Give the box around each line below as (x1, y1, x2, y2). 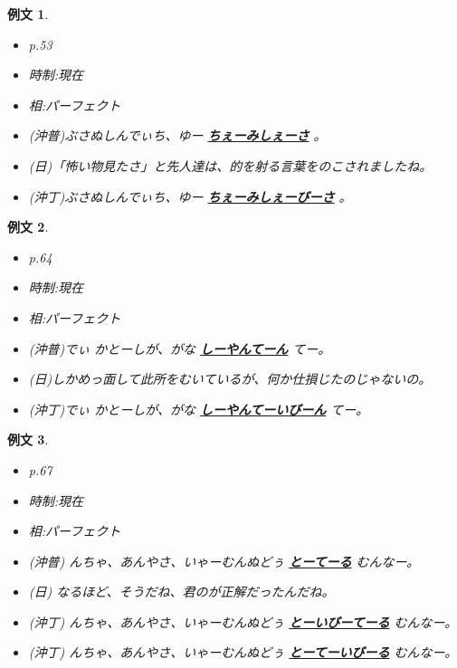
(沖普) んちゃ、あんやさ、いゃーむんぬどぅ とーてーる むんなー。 (28, 551, 420, 570)
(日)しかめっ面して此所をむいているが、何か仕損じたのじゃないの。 (28, 369, 432, 388)
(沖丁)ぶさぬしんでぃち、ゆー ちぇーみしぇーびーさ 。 (28, 186, 352, 205)
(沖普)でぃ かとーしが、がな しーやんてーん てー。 (28, 339, 331, 358)
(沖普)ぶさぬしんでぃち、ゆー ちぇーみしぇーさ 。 (28, 126, 327, 145)
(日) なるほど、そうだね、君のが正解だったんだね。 (28, 582, 335, 601)
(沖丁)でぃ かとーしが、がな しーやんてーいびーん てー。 (28, 399, 369, 418)
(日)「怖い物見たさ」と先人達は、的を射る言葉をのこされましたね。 (28, 156, 433, 175)
